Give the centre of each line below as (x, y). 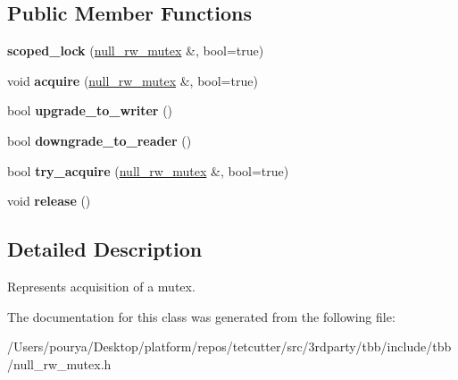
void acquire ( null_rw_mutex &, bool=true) (133, 80)
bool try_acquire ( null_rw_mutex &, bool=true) (148, 170)
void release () (49, 201)
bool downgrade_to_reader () (100, 140)
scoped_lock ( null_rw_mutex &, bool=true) (136, 51)
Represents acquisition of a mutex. (101, 286)
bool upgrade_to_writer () (90, 110)
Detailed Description (105, 249)
